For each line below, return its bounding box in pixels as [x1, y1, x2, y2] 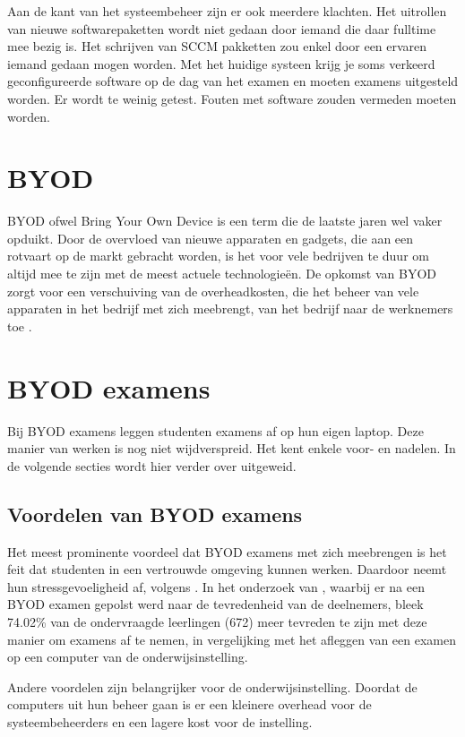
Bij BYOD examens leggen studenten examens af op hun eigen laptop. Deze [7, 421, 424, 440]
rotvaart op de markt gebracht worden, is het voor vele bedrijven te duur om [7, 246, 429, 265]
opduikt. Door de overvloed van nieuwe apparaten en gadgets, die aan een [7, 228, 414, 247]
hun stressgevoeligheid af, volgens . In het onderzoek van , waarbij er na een [7, 577, 425, 596]
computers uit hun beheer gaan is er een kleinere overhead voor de [7, 695, 372, 714]
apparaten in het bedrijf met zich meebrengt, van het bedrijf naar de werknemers [7, 299, 453, 318]
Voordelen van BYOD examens [7, 500, 303, 527]
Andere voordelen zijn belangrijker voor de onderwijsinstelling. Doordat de [7, 677, 418, 696]
